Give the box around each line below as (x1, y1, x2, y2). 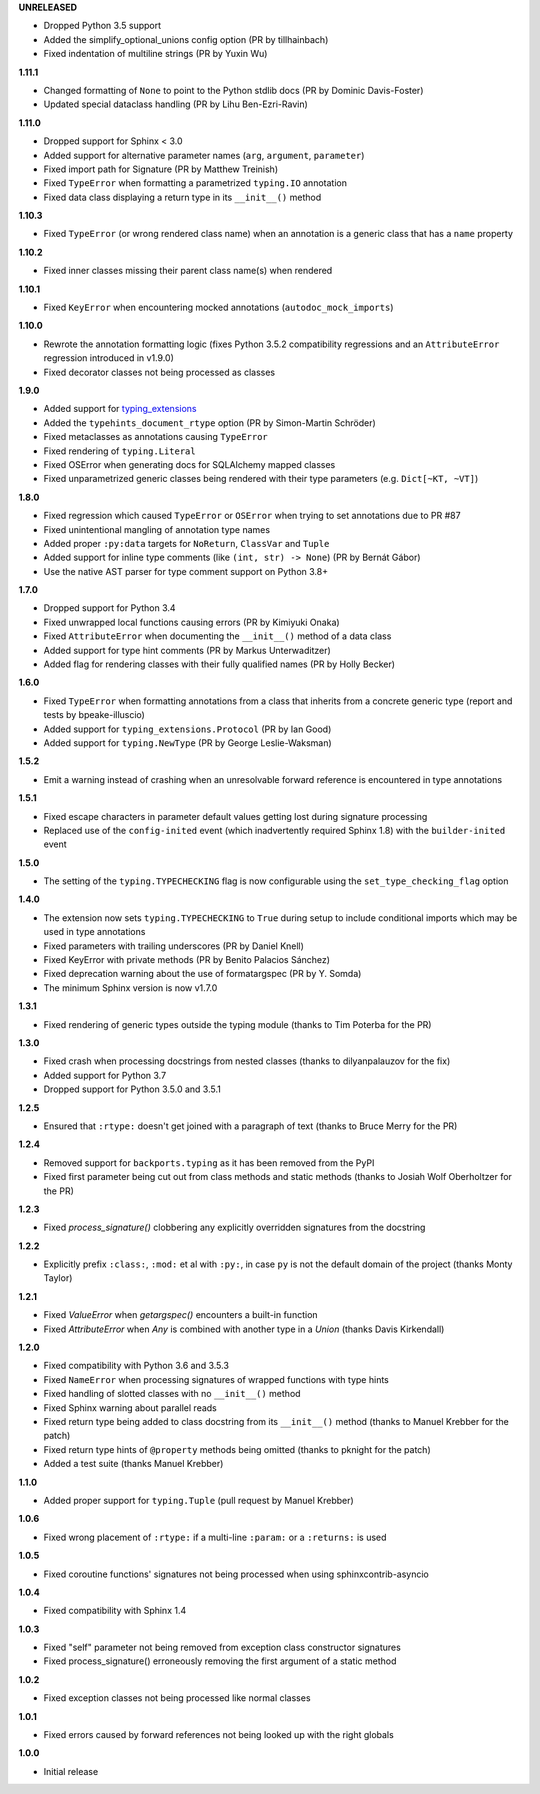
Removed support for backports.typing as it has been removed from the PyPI (43, 1156, 375, 1169)
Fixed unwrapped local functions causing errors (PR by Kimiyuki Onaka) (43, 616, 340, 628)
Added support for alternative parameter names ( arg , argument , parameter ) (43, 149, 365, 161)
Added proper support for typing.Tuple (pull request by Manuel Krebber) (43, 1494, 354, 1506)
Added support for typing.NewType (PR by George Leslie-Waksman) (43, 736, 332, 749)
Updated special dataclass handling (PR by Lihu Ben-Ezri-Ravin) (43, 98, 309, 110)
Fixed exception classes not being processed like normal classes (43, 1692, 311, 1704)
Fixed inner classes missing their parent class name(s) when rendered (43, 265, 333, 277)
